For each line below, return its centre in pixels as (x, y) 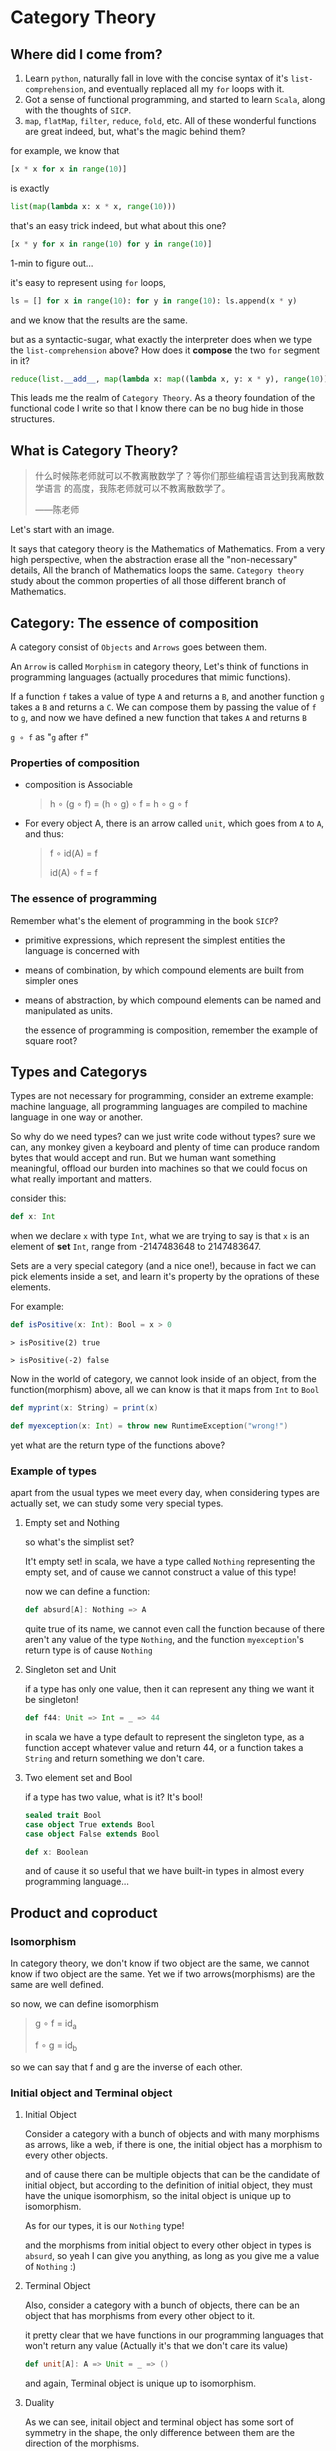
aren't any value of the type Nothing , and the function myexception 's (164, 1640)
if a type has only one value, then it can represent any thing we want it (169, 1689)
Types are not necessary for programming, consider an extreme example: (162, 1096)
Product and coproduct (84, 1912)
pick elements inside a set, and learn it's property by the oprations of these (165, 1277)
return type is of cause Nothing (88, 1650)
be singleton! (51, 1700)
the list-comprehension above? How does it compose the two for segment (165, 350)
